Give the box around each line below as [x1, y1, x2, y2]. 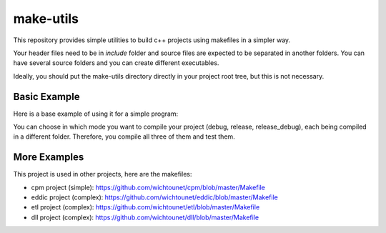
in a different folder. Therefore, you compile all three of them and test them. [13, 132, 235, 141]
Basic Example [13, 90, 80, 103]
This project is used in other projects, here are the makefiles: [13, 170, 192, 179]
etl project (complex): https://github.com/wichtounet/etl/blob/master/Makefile [31, 203, 260, 212]
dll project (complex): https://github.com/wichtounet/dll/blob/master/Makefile [31, 213, 259, 222]
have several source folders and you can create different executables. [13, 59, 219, 67]
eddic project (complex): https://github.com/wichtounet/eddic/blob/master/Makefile [31, 193, 278, 202]
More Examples [13, 151, 84, 164]
